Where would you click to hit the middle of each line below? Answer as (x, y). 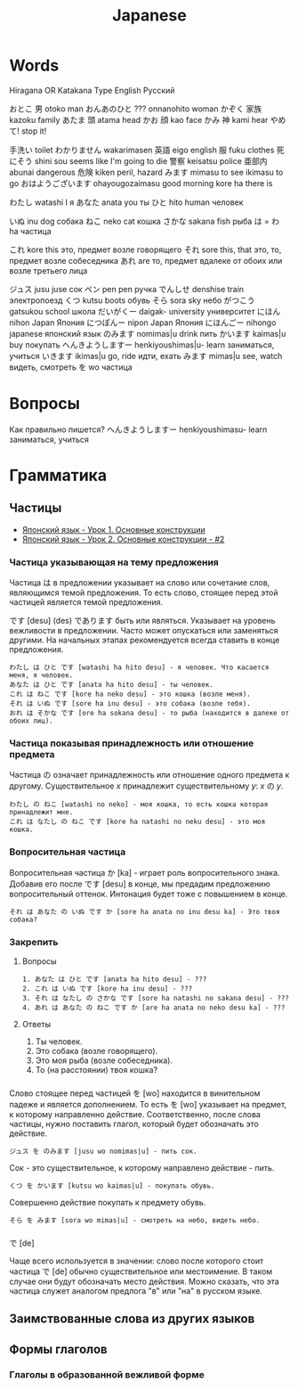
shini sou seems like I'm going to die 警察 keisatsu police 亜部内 (151, 160)
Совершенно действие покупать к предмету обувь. (108, 1202)
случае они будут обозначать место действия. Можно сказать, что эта (145, 1281)
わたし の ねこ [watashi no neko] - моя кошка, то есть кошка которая (139, 805)
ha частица (30, 231)
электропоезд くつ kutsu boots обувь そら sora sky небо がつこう (132, 300)
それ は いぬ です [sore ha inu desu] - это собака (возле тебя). (130, 704)
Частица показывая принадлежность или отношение (132, 743)
